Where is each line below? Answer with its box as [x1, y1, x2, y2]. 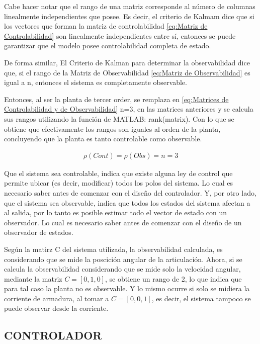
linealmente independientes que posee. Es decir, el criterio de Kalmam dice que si [4, 11, 254, 21]
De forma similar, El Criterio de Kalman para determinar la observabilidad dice [4, 57, 250, 67]
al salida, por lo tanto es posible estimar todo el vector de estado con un [4, 207, 227, 218]
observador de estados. [4, 227, 73, 237]
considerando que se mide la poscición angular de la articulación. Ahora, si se [4, 253, 242, 264]
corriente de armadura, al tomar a [4, 293, 109, 303]
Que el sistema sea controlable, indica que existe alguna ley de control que [4, 167, 233, 178]
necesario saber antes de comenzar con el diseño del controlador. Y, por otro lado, [4, 187, 256, 198]
